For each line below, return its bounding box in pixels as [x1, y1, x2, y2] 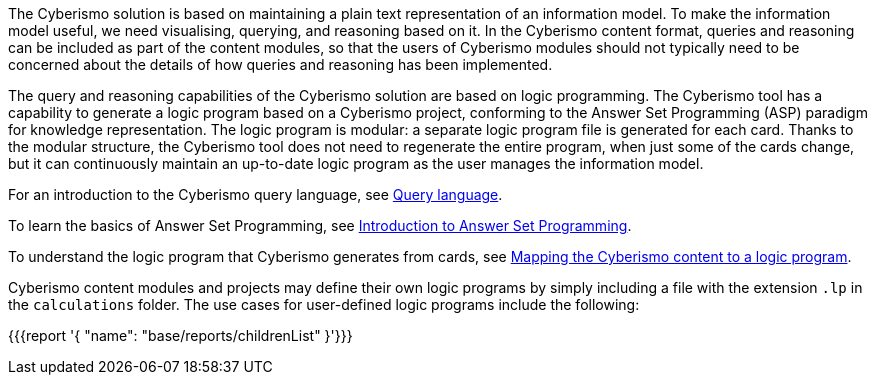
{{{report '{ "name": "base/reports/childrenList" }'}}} [8, 327, 353, 344]
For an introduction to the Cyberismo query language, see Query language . [8, 186, 503, 203]
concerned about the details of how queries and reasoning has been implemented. [8, 56, 553, 73]
